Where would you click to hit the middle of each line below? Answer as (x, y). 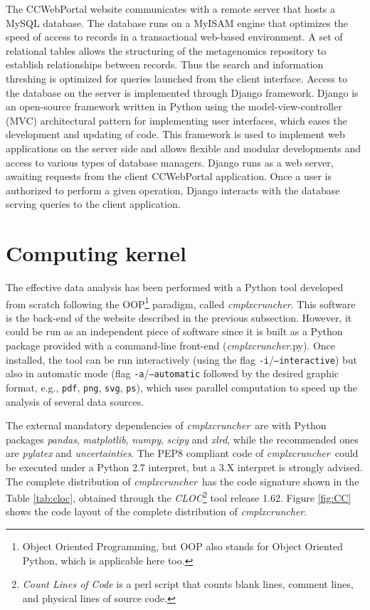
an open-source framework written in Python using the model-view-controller (174, 106)
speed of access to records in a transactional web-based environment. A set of (174, 37)
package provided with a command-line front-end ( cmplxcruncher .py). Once (171, 346)
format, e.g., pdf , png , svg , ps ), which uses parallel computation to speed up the (182, 387)
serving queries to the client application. (93, 204)
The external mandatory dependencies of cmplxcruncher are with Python (166, 425)
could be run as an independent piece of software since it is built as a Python (174, 331)
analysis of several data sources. (75, 401)
